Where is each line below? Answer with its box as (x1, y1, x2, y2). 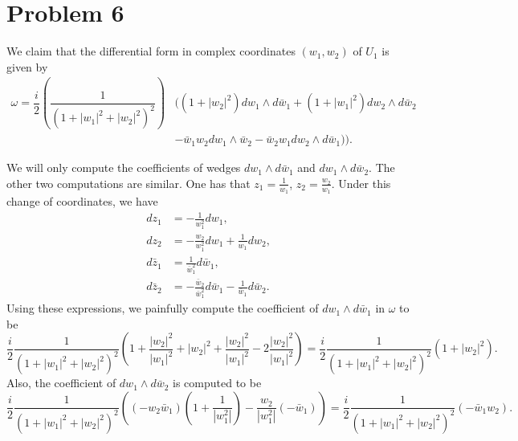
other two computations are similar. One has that (6, 174, 251, 191)
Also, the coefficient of (6, 374, 116, 391)
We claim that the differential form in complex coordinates (6, 43, 296, 59)
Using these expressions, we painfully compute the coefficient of (6, 300, 319, 316)
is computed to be (173, 374, 262, 391)
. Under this (331, 174, 391, 191)
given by (6, 58, 48, 75)
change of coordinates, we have (6, 193, 158, 210)
